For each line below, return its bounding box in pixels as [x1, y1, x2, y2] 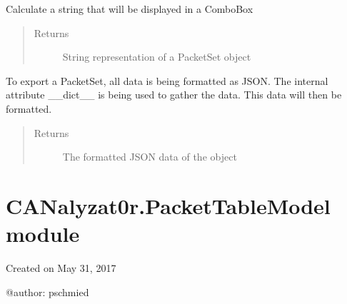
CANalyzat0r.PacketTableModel [6, 191, 331, 220]
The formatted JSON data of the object [62, 149, 237, 164]
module [6, 219, 80, 248]
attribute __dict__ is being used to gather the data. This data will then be [6, 87, 342, 102]
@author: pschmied [6, 284, 89, 299]
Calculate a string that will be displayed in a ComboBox [6, 1, 253, 16]
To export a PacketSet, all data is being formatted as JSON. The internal [6, 73, 328, 88]
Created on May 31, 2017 [6, 260, 116, 275]
